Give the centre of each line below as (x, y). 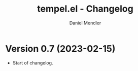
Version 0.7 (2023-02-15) (60, 48)
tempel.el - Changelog (85, 9)
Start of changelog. (33, 63)
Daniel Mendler (85, 23)
